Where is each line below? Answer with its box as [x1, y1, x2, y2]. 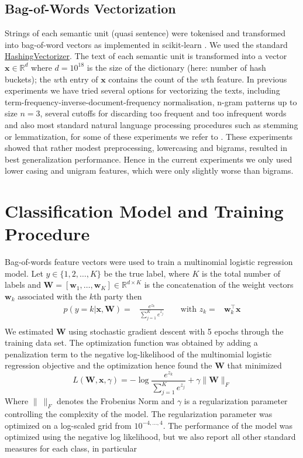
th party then [94, 290, 142, 302]
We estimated [5, 325, 54, 337]
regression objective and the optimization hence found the [5, 359, 212, 371]
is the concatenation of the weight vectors [144, 278, 294, 291]
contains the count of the [108, 73, 198, 85]
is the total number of [202, 267, 280, 279]
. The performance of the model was [163, 419, 293, 431]
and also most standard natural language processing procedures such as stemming [5, 118, 298, 130]
